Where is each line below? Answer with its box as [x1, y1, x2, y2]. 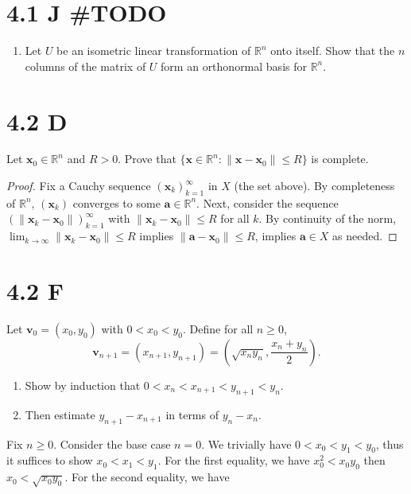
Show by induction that [25, 376, 141, 393]
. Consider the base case [53, 435, 171, 452]
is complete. [311, 150, 369, 167]
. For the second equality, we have [64, 469, 230, 485]
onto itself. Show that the [270, 42, 395, 59]
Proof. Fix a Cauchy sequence [6, 177, 151, 194]
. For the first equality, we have [157, 452, 310, 469]
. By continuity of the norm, [258, 210, 397, 227]
